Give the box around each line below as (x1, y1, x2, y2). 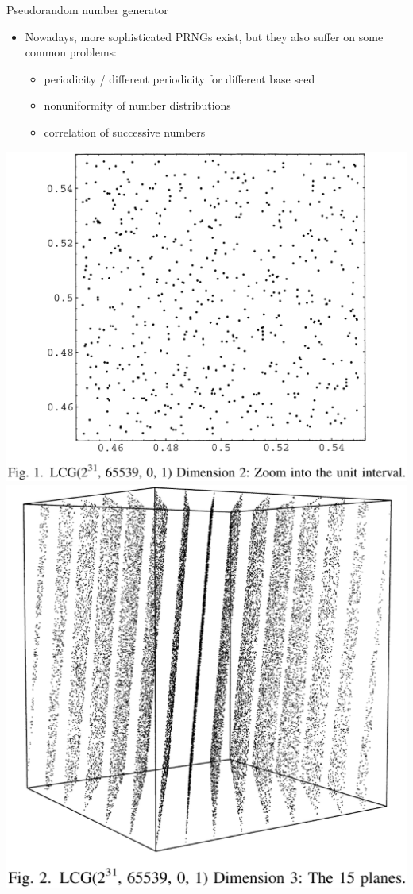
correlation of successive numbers (44, 123, 206, 140)
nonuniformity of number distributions (44, 97, 231, 114)
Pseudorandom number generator (6, 2, 168, 17)
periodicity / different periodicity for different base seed (44, 70, 315, 87)
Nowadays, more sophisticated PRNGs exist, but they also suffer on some (25, 28, 384, 44)
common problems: (25, 44, 118, 60)
